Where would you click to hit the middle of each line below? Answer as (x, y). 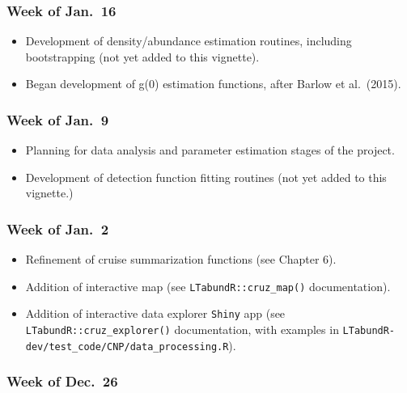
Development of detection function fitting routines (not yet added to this (206, 177)
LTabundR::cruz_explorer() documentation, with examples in (182, 330)
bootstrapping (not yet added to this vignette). (142, 56)
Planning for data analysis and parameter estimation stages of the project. (210, 150)
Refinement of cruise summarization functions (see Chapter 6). (181, 259)
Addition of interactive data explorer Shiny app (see (155, 313)
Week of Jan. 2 (58, 228)
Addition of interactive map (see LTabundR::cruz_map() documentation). (208, 286)
